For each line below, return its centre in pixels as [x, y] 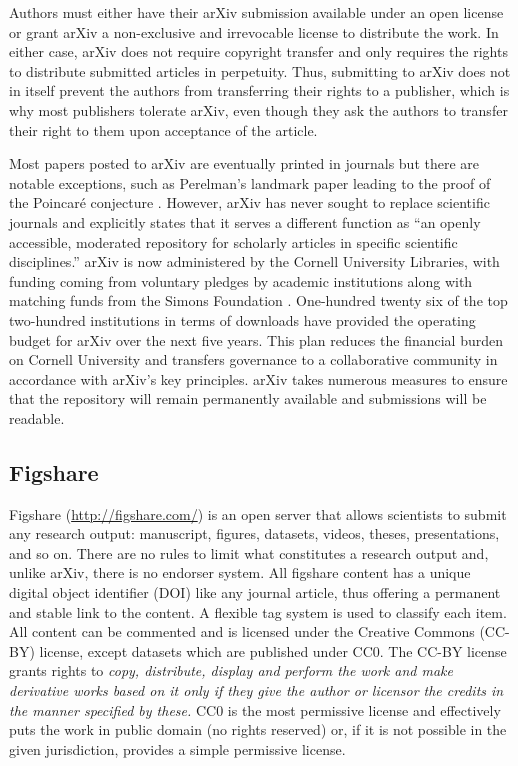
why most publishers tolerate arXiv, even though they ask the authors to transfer [258, 109]
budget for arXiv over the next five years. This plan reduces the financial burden [256, 339]
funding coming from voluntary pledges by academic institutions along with [241, 280]
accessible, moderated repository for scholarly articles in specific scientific [233, 241]
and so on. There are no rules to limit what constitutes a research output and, [249, 552]
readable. [37, 417]
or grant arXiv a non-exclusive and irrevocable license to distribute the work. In [254, 31]
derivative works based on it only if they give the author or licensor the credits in [256, 690]
